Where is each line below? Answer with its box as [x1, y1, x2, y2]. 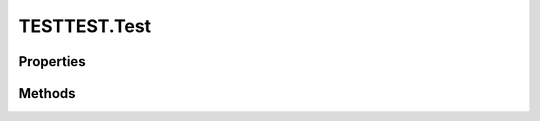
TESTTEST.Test [18, 15, 152, 37]
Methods [18, 85, 76, 102]
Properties [18, 53, 86, 70]
